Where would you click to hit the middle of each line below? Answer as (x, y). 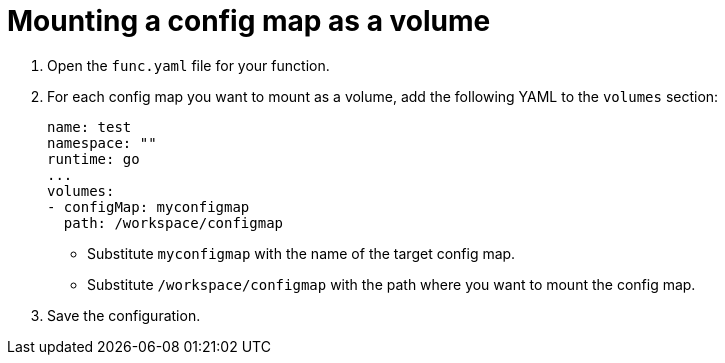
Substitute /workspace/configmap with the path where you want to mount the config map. (391, 284)
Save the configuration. (124, 315)
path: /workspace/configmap (173, 222)
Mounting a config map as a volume (249, 21)
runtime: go (93, 158)
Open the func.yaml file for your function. (188, 65)
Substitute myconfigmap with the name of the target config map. (301, 253)
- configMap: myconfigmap (148, 206)
